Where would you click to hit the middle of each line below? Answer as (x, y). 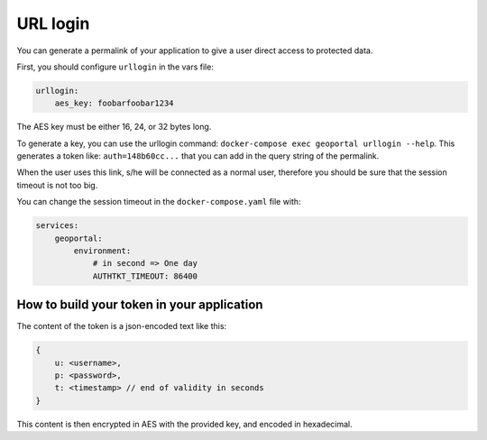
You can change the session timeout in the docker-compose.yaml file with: (159, 202)
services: (57, 226)
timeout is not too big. (57, 185)
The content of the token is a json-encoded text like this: (122, 326)
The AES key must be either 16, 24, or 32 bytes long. (114, 127)
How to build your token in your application (140, 305)
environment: (102, 251)
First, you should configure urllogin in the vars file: (115, 67)
